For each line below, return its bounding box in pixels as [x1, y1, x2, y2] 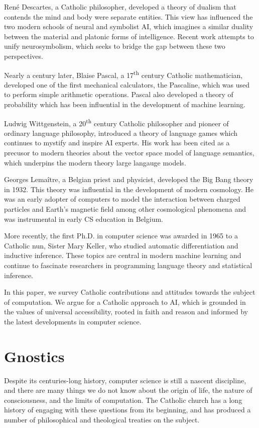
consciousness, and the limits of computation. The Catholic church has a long [4, 394, 242, 405]
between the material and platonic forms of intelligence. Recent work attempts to [4, 31, 254, 41]
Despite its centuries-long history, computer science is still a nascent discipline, [4, 375, 246, 385]
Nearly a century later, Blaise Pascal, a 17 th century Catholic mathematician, [4, 68, 243, 80]
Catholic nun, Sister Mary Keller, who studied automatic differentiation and [4, 240, 238, 250]
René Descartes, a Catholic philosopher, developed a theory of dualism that [4, 2, 236, 12]
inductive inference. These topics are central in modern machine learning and [4, 250, 241, 261]
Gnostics [4, 346, 65, 366]
